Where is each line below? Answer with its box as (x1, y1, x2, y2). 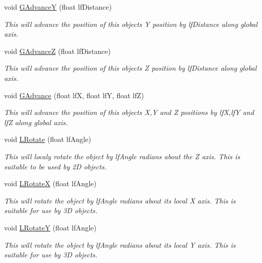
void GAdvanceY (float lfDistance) (4, 2, 112, 12)
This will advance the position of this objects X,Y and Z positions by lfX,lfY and (4, 107, 254, 118)
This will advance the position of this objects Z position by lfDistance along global (4, 63, 257, 73)
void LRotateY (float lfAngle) (4, 222, 97, 232)
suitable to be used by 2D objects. (4, 161, 107, 171)
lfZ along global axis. (4, 116, 68, 127)
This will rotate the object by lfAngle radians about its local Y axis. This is (4, 239, 236, 250)
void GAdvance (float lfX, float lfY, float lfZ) (4, 90, 144, 100)
